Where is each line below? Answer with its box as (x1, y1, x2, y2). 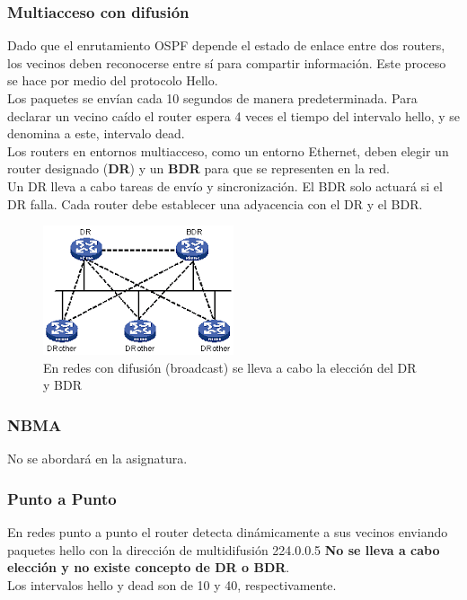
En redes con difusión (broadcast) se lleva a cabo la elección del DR (43, 357, 417, 376)
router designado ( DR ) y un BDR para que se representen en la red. (7, 159, 390, 178)
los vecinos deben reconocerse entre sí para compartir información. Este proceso (7, 53, 446, 72)
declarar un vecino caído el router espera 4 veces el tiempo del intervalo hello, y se (7, 106, 461, 125)
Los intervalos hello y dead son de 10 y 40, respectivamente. (7, 575, 337, 594)
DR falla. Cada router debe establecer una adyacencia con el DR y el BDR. (7, 194, 423, 213)
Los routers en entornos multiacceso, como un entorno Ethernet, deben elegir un (7, 141, 449, 160)
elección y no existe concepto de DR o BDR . (7, 558, 290, 577)
